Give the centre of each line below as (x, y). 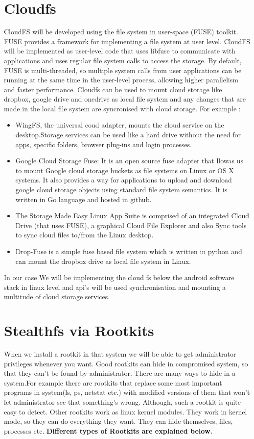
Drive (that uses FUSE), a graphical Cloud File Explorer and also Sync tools (131, 225)
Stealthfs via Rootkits (79, 330)
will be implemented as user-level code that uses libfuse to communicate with (120, 51)
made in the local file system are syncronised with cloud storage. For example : (122, 108)
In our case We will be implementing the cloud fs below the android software (119, 277)
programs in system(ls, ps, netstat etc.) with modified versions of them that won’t (127, 392)
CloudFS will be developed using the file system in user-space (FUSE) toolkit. (121, 32)
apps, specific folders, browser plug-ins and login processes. (104, 144)
